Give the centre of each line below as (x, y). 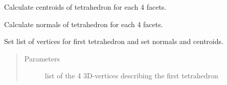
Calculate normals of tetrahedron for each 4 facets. (84, 24)
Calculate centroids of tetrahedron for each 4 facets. (85, 7)
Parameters (42, 58)
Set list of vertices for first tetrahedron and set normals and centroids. (114, 41)
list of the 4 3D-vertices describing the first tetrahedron (131, 76)
